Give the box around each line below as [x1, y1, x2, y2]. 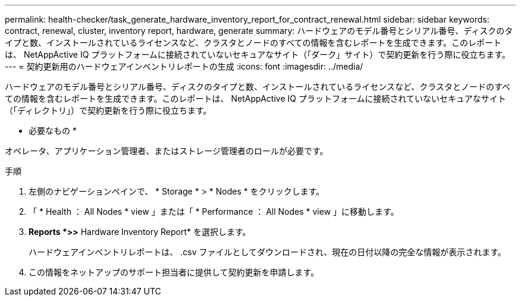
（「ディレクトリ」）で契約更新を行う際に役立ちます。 [5, 105, 212, 115]
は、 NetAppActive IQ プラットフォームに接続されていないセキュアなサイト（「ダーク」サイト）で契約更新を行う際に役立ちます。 [5, 49, 510, 59]
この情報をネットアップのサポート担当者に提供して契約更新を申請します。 [29, 267, 319, 277]
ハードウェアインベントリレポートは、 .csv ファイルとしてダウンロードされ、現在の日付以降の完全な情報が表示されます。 [29, 247, 506, 257]
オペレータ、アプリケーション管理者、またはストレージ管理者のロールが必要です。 [5, 146, 328, 156]
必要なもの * [29, 126, 77, 136]
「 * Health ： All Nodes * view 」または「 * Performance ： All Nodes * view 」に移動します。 [29, 206, 399, 217]
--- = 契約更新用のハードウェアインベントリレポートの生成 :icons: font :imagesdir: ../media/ [5, 61, 363, 71]
